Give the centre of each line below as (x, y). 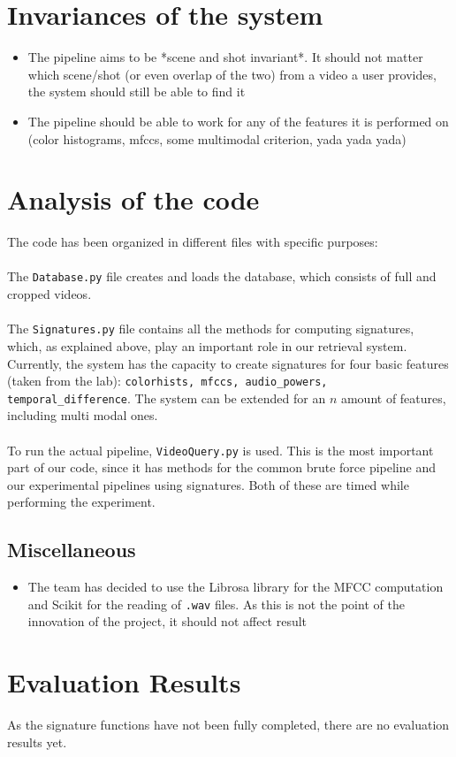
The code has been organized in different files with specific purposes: (193, 242)
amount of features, (393, 398)
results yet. (37, 742)
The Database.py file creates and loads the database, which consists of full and (222, 276)
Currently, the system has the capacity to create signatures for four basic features (228, 363)
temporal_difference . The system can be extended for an (167, 398)
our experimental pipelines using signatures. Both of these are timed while (208, 484)
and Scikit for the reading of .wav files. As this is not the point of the (216, 604)
